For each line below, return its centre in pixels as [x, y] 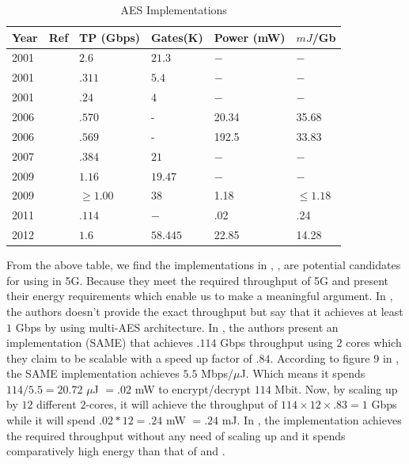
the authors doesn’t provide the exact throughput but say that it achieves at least [205, 311]
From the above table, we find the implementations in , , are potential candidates [204, 265]
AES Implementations [174, 10]
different [57, 404]
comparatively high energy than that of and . [116, 451]
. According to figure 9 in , [335, 358]
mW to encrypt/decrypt [193, 388]
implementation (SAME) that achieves [100, 342]
